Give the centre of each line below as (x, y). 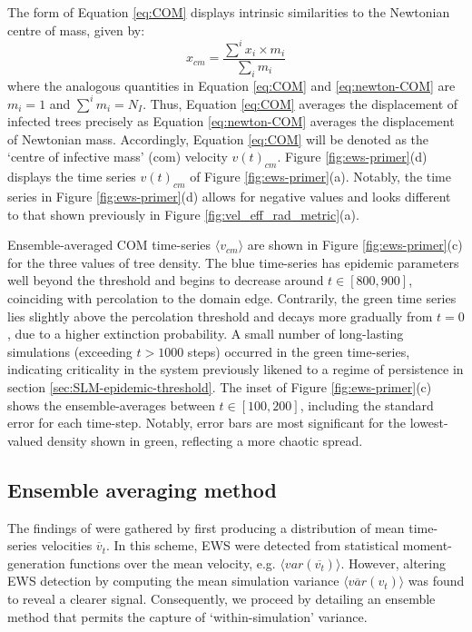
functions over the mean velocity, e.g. (172, 563)
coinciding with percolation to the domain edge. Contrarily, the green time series (232, 297)
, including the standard (367, 405)
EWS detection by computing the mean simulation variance (173, 581)
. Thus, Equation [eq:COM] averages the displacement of (300, 103)
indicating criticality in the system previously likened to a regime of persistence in (236, 369)
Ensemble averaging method (142, 489)
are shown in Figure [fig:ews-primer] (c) (355, 245)
